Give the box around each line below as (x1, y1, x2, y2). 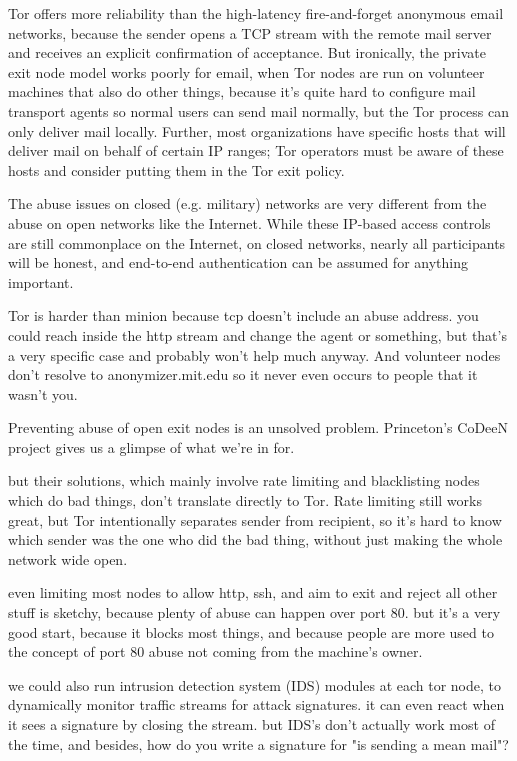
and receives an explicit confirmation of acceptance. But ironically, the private (8, 42, 486, 63)
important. (8, 271, 74, 292)
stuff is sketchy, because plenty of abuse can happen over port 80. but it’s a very (8, 602, 501, 623)
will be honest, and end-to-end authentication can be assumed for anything (8, 252, 468, 273)
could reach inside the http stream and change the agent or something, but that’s (8, 324, 507, 345)
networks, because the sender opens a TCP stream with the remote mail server (8, 22, 492, 43)
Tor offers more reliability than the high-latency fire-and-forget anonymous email (8, 3, 504, 23)
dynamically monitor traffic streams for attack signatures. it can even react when (8, 694, 505, 715)
